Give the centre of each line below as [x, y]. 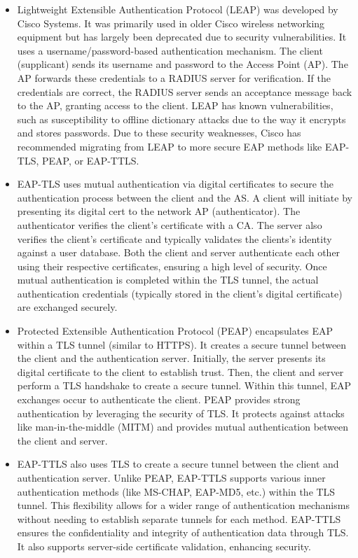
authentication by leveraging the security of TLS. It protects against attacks [181, 413]
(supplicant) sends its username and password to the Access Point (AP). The [183, 64]
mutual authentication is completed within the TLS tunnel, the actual [168, 280]
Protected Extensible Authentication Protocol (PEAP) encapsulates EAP [175, 331]
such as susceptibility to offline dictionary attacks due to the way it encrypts [181, 119]
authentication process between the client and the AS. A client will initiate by [185, 197]
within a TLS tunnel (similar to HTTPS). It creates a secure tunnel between [182, 344]
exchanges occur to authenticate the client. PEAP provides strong [159, 399]
